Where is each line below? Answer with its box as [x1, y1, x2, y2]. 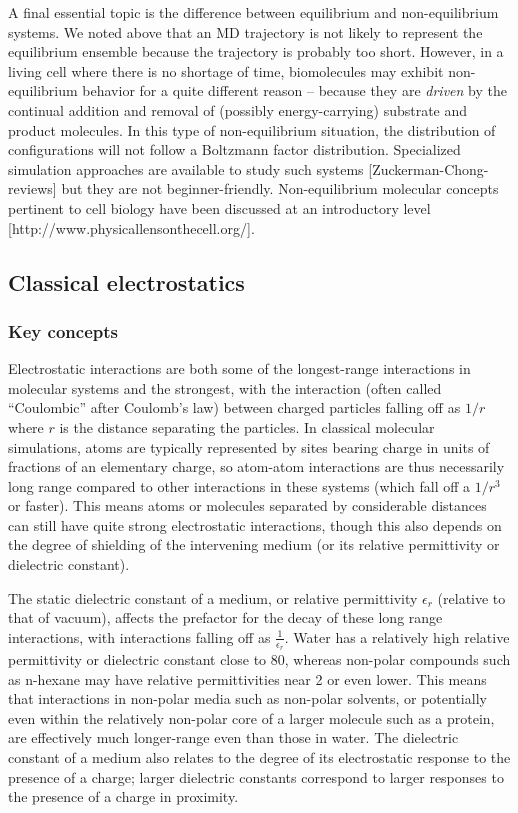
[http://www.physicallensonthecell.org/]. [8, 217, 255, 238]
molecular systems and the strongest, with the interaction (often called [8, 377, 442, 398]
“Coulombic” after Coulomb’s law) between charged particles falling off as [8, 397, 461, 418]
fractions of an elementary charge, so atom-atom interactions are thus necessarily [8, 456, 505, 477]
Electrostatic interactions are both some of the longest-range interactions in [8, 358, 471, 379]
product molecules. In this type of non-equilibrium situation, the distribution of [8, 119, 496, 140]
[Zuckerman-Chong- [368, 158, 489, 179]
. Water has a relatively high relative [284, 626, 510, 647]
